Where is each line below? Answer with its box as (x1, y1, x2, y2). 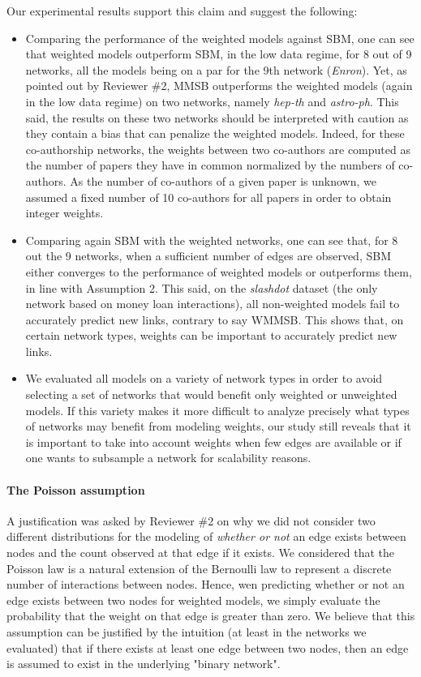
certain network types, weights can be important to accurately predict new (25, 327, 397, 344)
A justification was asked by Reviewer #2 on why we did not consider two (6, 512, 376, 529)
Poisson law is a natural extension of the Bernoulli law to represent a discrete (6, 559, 392, 576)
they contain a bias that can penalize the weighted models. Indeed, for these (25, 125, 405, 142)
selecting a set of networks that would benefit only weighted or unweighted (25, 386, 397, 403)
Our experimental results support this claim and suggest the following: (6, 2, 358, 19)
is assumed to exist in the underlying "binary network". (6, 655, 281, 672)
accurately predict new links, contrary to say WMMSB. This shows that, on (25, 311, 404, 328)
